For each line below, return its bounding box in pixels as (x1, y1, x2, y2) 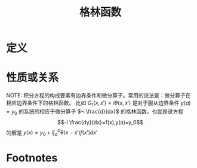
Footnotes (6, 151, 58, 165)
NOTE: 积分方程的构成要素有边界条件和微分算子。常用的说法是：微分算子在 (6, 92, 191, 99)
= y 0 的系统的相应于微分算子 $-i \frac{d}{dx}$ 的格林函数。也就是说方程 (6, 108, 184, 117)
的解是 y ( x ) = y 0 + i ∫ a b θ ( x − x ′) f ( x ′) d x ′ (6, 128, 97, 138)
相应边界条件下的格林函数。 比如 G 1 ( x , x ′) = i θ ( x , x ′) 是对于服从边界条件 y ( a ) (6, 99, 191, 108)
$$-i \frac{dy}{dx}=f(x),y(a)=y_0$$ (57, 118, 143, 126)
